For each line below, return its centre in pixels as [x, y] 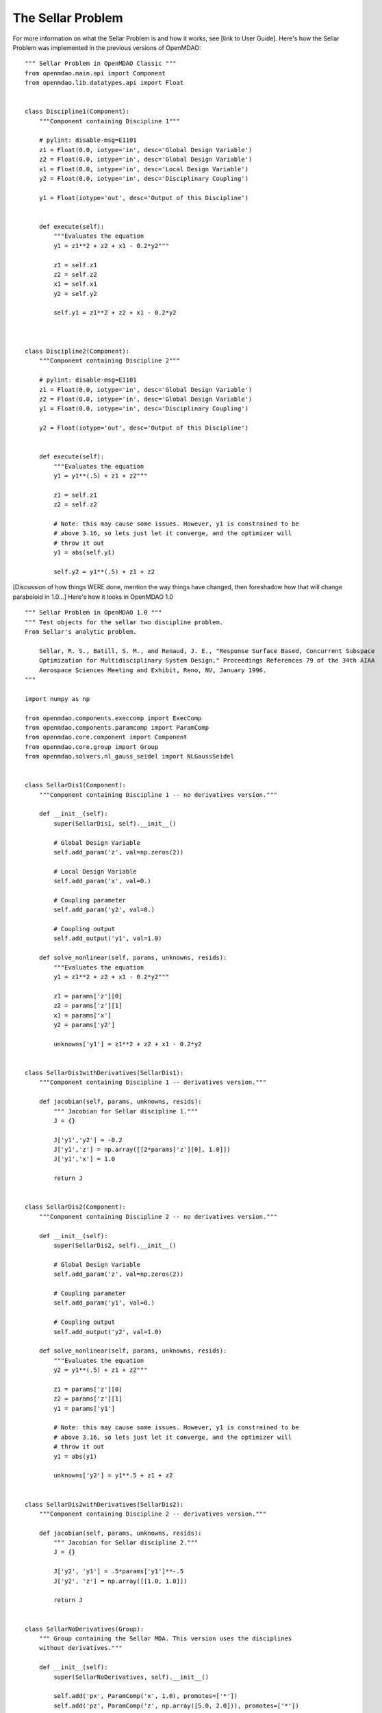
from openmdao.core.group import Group [92, 747]
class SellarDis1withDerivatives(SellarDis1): [104, 1073]
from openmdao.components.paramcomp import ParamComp [117, 727]
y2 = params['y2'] [85, 1025]
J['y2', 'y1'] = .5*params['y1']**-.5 [119, 1572]
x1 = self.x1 [75, 284]
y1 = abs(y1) [75, 1456]
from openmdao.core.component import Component [106, 737]
